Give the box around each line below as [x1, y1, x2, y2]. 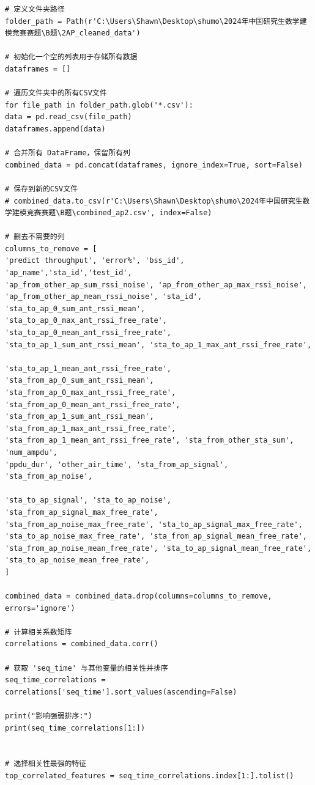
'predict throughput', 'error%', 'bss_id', [5, 256, 185, 265]
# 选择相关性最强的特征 [5, 759, 87, 768]
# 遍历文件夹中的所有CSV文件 [5, 89, 107, 98]
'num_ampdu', [5, 448, 57, 457]
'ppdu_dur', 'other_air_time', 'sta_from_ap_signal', [5, 460, 229, 469]
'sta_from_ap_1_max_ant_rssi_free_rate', [5, 424, 176, 433]
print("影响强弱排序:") [5, 712, 92, 721]
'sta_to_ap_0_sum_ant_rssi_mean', [5, 304, 146, 313]
